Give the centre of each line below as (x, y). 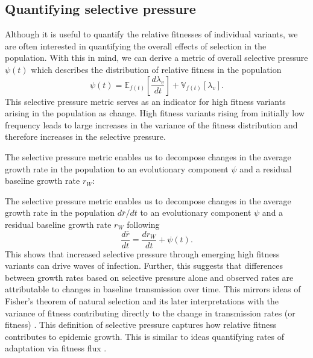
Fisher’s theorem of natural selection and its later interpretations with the (142, 300)
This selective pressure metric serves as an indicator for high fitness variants (145, 101)
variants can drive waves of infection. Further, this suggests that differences (144, 265)
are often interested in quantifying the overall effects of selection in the (136, 46)
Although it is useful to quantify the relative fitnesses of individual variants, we (151, 34)
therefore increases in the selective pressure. (85, 137)
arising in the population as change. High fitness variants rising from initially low (155, 113)
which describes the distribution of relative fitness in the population (156, 69)
